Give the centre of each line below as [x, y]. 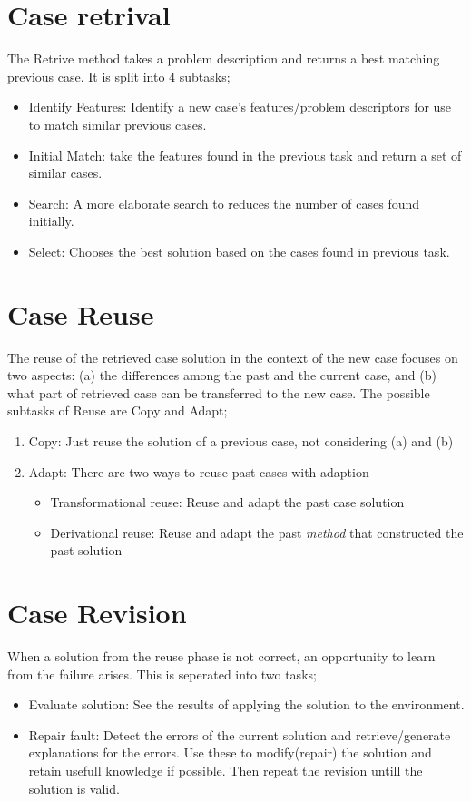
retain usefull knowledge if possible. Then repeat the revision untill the [226, 771]
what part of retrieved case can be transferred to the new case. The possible [219, 392]
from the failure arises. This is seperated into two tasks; [162, 674]
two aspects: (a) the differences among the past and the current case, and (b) [222, 375]
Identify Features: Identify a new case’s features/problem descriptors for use [240, 107]
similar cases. [65, 173]
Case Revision [97, 613]
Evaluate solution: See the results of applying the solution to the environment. [246, 704]
